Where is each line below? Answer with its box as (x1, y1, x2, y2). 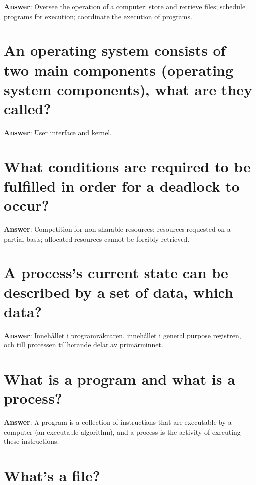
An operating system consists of (4, 40, 226, 60)
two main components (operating (4, 59, 234, 80)
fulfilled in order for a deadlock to (4, 175, 240, 195)
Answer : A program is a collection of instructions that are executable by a (4, 417, 232, 427)
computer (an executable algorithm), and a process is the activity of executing (4, 426, 241, 436)
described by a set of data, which (4, 282, 234, 302)
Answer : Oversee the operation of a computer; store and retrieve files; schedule (4, 1, 246, 11)
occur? (4, 195, 49, 215)
